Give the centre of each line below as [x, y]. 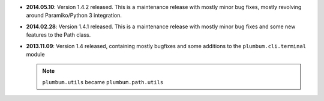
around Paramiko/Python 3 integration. [74, 16]
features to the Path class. [58, 35]
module [35, 54]
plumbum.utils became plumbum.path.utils [103, 82]
